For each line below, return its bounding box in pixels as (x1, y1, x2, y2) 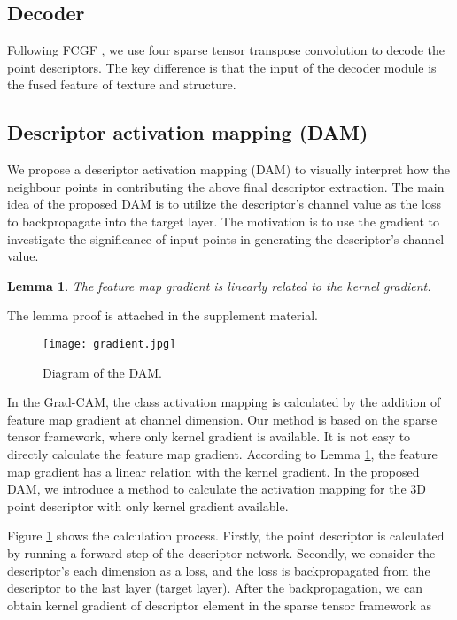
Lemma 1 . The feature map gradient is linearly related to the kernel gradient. (7, 276, 431, 295)
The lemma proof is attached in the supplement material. (7, 306, 318, 325)
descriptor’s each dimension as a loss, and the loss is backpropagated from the (7, 561, 430, 579)
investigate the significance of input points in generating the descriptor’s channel (7, 229, 445, 248)
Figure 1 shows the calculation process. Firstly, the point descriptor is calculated (7, 526, 445, 545)
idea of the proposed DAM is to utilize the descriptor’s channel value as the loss (7, 195, 442, 213)
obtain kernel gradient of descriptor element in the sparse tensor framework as (7, 595, 432, 614)
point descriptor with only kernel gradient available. (7, 496, 289, 515)
